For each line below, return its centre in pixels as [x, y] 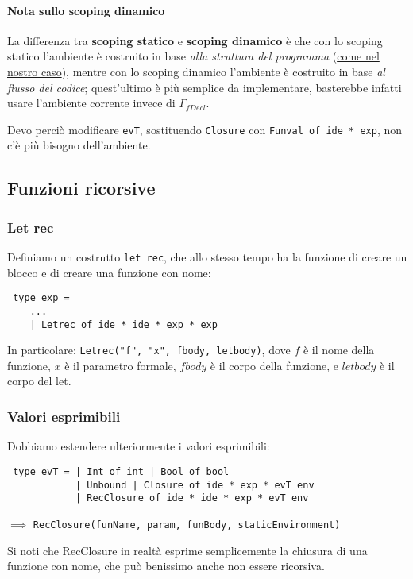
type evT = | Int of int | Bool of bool [121, 471]
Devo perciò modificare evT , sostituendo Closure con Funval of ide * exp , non [205, 129]
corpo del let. [39, 381]
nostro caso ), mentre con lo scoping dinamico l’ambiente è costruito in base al [196, 71]
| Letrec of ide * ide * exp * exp [124, 324]
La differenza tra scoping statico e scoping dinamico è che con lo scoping [195, 40]
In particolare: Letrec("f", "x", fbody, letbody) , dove [149, 350]
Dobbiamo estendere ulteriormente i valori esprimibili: [139, 446]
